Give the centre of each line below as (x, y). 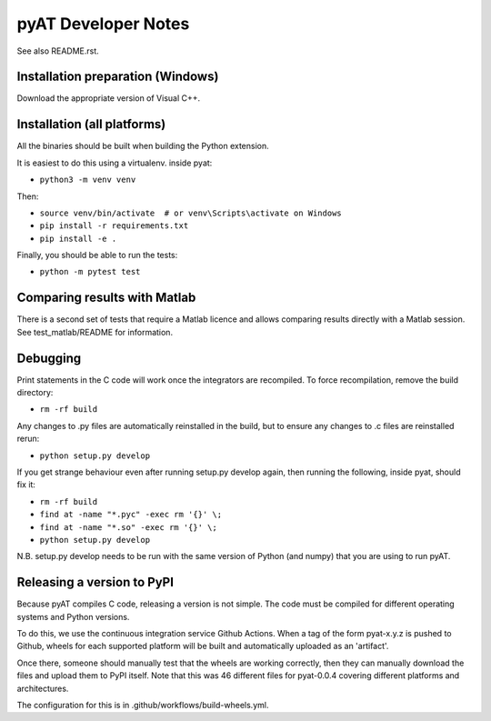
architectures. (43, 688)
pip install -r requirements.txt (114, 226)
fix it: (26, 485)
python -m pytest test (90, 272)
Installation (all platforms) (91, 124)
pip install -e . (78, 238)
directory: (35, 393)
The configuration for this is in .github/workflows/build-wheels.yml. (143, 706)
